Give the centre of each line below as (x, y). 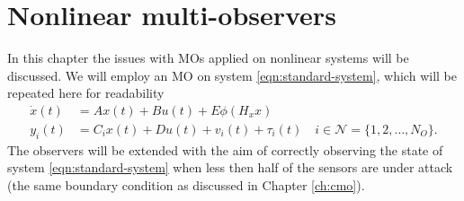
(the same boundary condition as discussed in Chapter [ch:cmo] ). (186, 184)
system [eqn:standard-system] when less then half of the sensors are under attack (230, 167)
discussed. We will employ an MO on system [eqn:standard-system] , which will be (232, 75)
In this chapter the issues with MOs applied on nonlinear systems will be (208, 58)
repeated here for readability (86, 93)
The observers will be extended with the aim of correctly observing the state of (225, 149)
